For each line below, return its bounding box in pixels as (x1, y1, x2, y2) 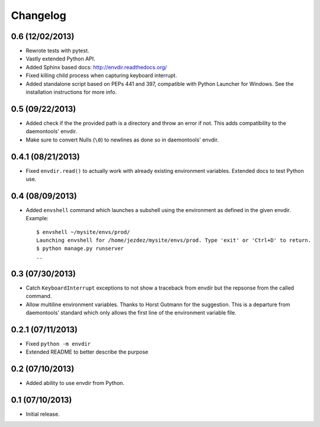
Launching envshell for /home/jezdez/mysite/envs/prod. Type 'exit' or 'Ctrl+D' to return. (36, 237, 311, 244)
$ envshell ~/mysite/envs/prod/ (36, 229, 130, 235)
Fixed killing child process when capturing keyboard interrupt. (25, 72, 177, 79)
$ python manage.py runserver (36, 245, 124, 252)
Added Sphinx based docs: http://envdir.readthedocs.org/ (25, 63, 167, 70)
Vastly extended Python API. (25, 55, 95, 62)
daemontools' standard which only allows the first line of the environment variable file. (25, 309, 236, 316)
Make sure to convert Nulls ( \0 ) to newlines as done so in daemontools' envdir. (25, 136, 219, 143)
